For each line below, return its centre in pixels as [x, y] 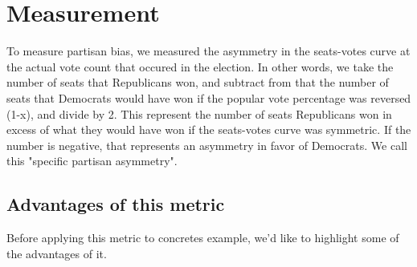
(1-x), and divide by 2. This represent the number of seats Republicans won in [199, 113]
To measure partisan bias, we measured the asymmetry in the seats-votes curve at [208, 51]
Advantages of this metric [116, 204]
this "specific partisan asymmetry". [92, 161]
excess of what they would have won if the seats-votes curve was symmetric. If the [209, 129]
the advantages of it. [57, 253]
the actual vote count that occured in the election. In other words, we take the [200, 66]
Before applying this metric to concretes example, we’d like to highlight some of [203, 238]
